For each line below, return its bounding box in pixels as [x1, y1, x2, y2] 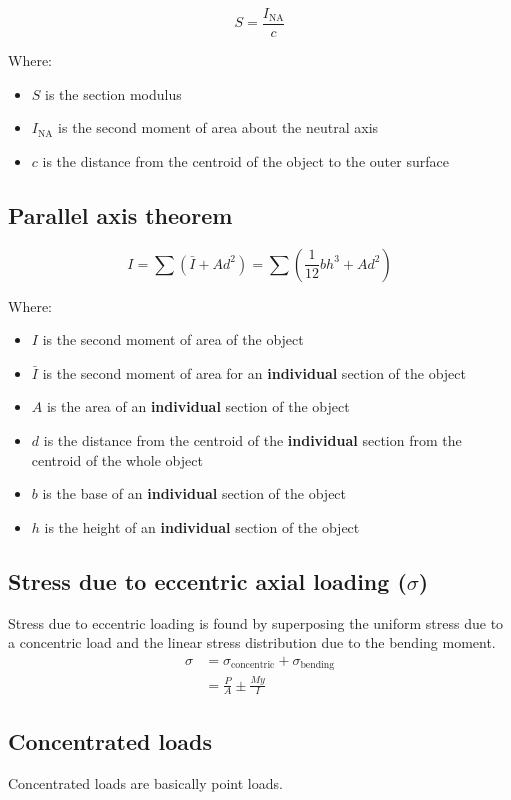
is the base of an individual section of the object [42, 483, 347, 504]
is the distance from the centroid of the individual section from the [43, 430, 462, 451]
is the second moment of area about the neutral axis [58, 117, 379, 138]
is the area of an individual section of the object [46, 396, 350, 417]
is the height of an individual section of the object [44, 516, 360, 537]
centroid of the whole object [31, 449, 203, 470]
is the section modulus [45, 83, 182, 104]
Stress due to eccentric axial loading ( [8, 565, 407, 596]
